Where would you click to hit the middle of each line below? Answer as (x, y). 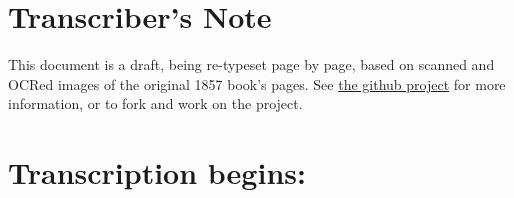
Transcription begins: (157, 172)
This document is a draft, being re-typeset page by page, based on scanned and (251, 64)
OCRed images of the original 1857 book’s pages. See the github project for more (257, 83)
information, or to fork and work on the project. (155, 103)
